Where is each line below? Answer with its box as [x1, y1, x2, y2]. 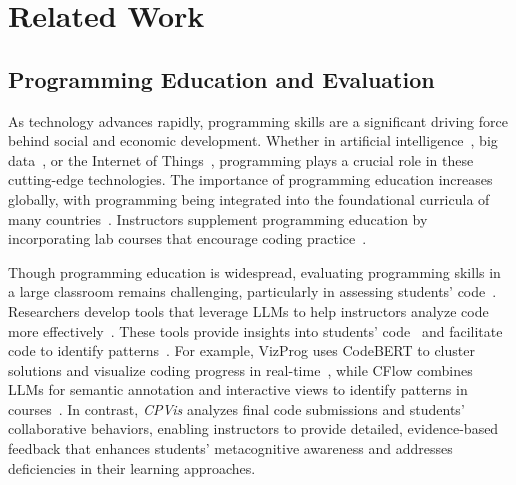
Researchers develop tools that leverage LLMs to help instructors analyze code [8, 300, 489, 321]
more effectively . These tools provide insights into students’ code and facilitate [8, 320, 503, 341]
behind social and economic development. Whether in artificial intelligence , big [8, 130, 498, 151]
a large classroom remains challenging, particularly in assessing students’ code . [8, 281, 497, 302]
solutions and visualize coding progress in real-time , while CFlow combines [8, 359, 473, 380]
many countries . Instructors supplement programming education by [8, 208, 428, 229]
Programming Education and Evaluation [8, 63, 435, 94]
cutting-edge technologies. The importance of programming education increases [8, 169, 493, 190]
